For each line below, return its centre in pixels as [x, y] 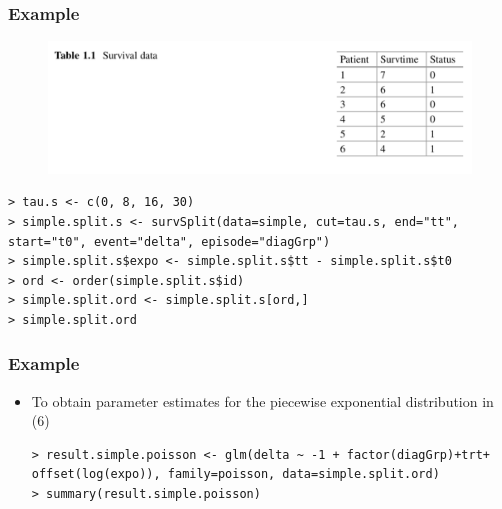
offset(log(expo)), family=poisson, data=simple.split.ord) [235, 474]
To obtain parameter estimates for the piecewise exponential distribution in [262, 400]
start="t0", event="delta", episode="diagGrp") [169, 241]
